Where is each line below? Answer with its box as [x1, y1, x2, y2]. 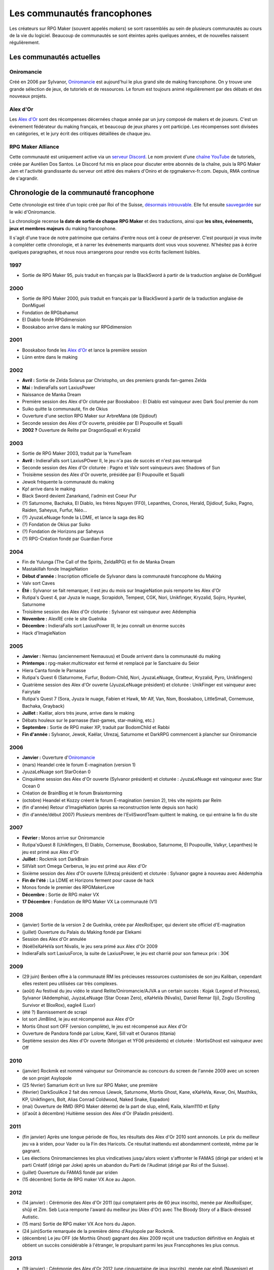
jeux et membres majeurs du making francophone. [9, 225, 117, 231]
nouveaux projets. [9, 93, 47, 99]
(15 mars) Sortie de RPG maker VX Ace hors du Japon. [22, 1221, 136, 1227]
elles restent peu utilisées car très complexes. [22, 980, 118, 987]
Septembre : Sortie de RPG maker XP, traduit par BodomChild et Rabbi [22, 724, 170, 730]
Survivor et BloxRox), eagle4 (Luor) [22, 1002, 96, 1008]
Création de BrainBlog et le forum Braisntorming [22, 790, 123, 796]
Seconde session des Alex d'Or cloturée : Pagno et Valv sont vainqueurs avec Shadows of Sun [22, 464, 220, 470]
